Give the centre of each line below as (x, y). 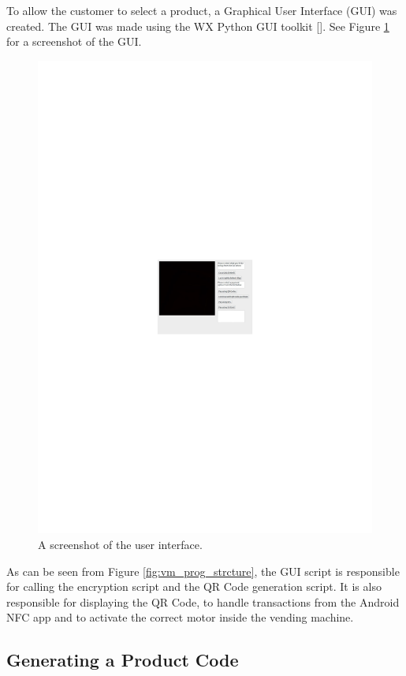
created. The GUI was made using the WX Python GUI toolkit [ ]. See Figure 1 (198, 26)
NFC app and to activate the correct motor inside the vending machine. (180, 617)
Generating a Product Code (123, 660)
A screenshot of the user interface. (120, 545)
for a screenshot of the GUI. (74, 41)
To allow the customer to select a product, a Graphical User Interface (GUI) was (202, 10)
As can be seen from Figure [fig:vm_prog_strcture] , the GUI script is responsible (203, 571)
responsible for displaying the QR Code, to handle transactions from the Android (203, 601)
